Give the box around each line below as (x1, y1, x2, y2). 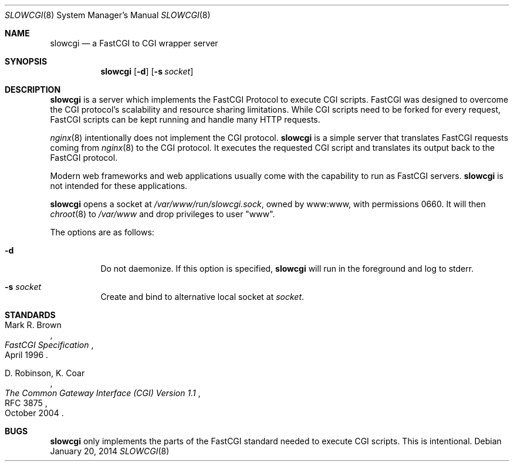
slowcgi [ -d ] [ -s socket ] (100, 66, 194, 76)
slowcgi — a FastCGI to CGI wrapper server (50, 38, 218, 48)
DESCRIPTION (5, 85, 61, 94)
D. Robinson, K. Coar (5, 368, 85, 378)
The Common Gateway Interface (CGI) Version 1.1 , (5, 388, 201, 398)
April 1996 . (5, 350, 49, 360)
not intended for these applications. (50, 181, 188, 191)
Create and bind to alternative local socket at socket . (100, 292, 305, 302)
